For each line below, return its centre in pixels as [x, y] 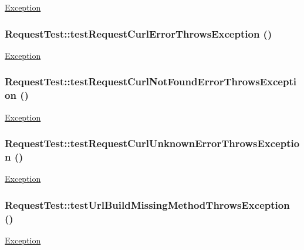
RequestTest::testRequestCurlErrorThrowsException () [139, 33]
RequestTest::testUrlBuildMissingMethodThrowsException [147, 204]
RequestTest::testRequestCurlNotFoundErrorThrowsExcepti [151, 81]
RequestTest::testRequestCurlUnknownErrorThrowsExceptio [152, 143]
